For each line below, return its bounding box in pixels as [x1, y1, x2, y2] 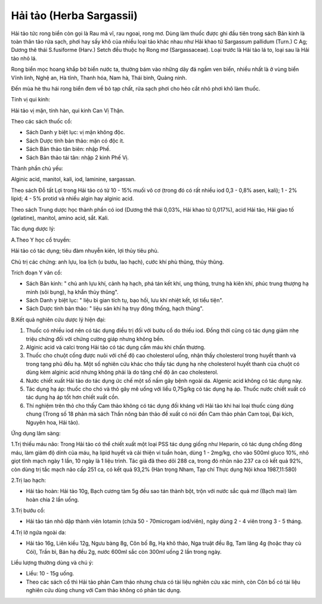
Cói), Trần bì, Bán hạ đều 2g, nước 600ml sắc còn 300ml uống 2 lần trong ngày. [26, 548, 222, 555]
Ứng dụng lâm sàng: [11, 429, 61, 436]
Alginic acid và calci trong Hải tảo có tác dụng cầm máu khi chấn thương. [26, 343, 206, 351]
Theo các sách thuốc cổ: [11, 118, 73, 125]
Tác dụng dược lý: [11, 225, 55, 233]
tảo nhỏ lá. [11, 54, 38, 62]
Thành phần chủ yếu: [11, 165, 64, 172]
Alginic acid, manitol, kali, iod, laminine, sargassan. [11, 176, 136, 183]
